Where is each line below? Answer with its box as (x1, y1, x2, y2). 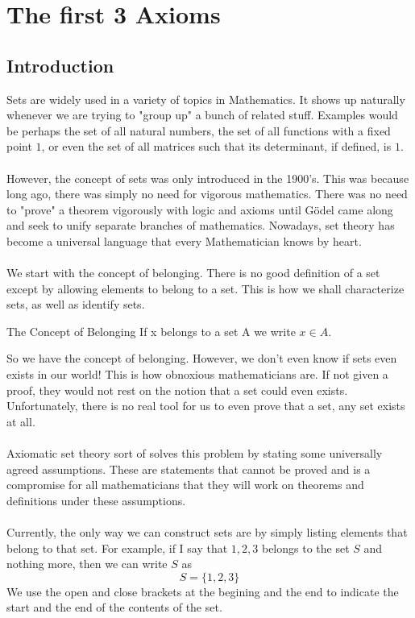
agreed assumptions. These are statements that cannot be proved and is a (6, 460, 371, 477)
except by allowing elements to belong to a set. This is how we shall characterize (6, 280, 405, 297)
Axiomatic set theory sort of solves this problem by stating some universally (6, 445, 383, 462)
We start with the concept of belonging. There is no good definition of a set (6, 264, 380, 281)
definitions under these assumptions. (6, 491, 186, 508)
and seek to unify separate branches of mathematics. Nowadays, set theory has (6, 217, 395, 234)
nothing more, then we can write (6, 555, 168, 572)
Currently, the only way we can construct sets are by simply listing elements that (6, 524, 408, 541)
